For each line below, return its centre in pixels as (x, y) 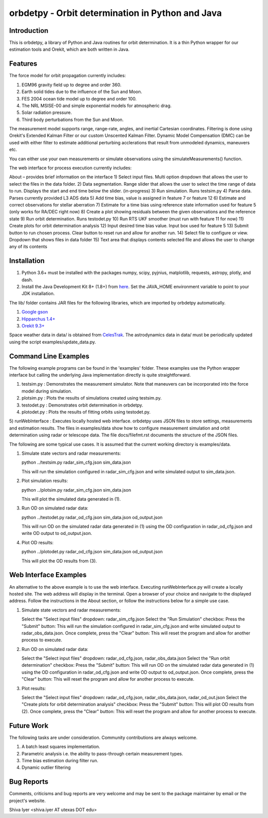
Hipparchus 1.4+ (38, 319)
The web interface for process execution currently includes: (70, 168)
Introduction (29, 31)
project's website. (28, 801)
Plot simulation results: (45, 481)
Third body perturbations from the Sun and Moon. (73, 119)
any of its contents (28, 247)
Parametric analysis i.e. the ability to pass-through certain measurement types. (102, 753)
